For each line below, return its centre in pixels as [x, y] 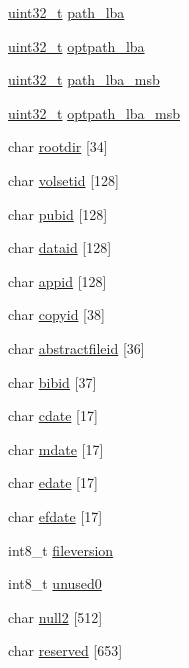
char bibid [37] [52, 381]
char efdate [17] [55, 515]
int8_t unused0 [55, 583]
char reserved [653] [65, 650]
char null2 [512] [55, 616]
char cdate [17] [53, 415]
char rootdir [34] [58, 146]
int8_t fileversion [61, 549]
